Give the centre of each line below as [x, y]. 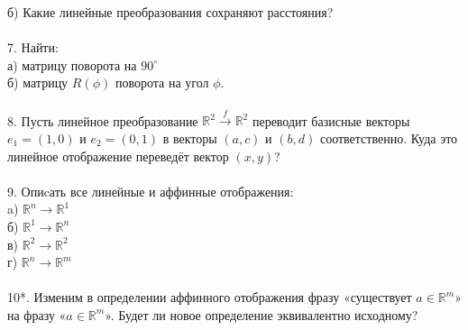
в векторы [190, 137]
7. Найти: [33, 47]
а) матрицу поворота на [72, 64]
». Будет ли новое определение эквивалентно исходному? [262, 314]
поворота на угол [162, 82]
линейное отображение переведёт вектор [118, 156]
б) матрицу [38, 82]
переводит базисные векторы [331, 120]
